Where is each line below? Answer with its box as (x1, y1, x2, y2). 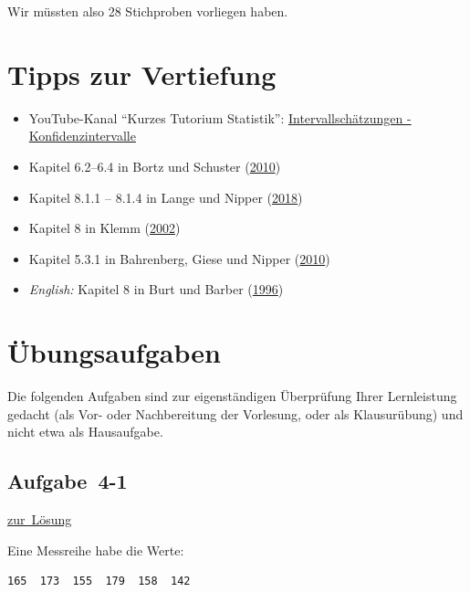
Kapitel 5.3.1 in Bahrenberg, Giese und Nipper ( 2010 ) (28, 248, 330, 268)
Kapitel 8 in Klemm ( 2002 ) (28, 218, 181, 238)
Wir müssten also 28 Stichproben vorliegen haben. (7, 2, 288, 20)
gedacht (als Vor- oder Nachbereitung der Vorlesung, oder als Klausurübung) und (7, 404, 464, 423)
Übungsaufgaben (7, 333, 221, 371)
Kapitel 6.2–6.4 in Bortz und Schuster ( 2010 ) (28, 156, 281, 175)
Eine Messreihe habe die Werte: (7, 540, 184, 559)
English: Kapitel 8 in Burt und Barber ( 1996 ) (28, 280, 284, 299)
